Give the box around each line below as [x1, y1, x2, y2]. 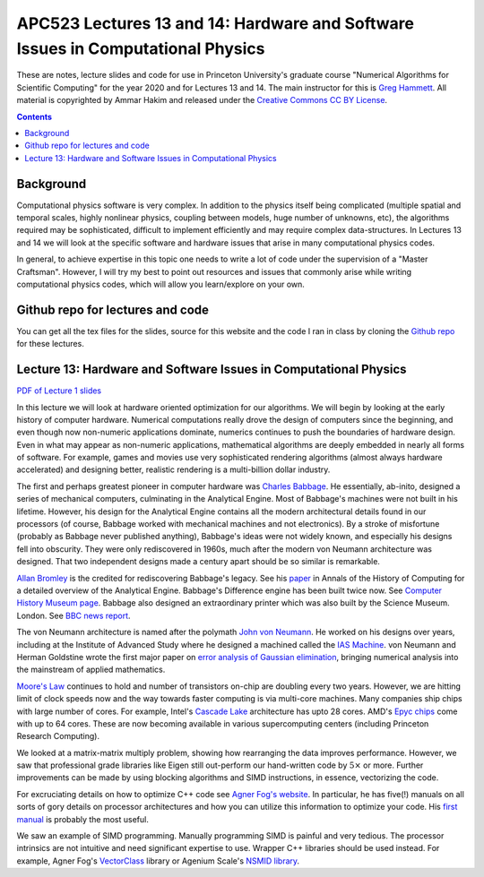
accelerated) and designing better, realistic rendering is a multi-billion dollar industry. [16, 464, 331, 475]
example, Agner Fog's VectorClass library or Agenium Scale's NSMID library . [16, 856, 300, 866]
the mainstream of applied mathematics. [16, 664, 166, 675]
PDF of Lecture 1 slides [16, 385, 102, 396]
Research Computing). [16, 731, 100, 742]
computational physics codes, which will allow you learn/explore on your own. [16, 279, 305, 289]
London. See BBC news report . [16, 610, 131, 621]
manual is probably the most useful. [16, 813, 150, 824]
